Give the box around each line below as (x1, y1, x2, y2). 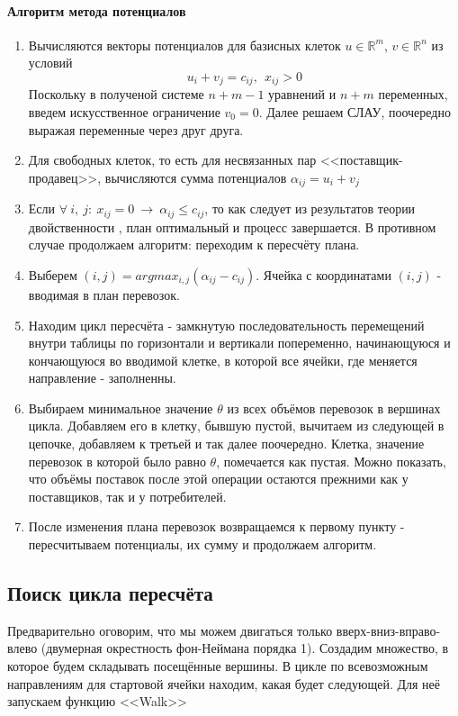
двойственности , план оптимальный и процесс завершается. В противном (28, 217, 436, 236)
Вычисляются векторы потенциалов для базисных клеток (28, 35, 341, 54)
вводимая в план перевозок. (28, 285, 180, 304)
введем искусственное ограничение (28, 103, 220, 122)
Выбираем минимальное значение (28, 398, 213, 417)
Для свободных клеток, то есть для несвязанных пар (28, 150, 317, 169)
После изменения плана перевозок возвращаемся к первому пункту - (28, 517, 405, 536)
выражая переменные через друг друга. (28, 120, 244, 139)
